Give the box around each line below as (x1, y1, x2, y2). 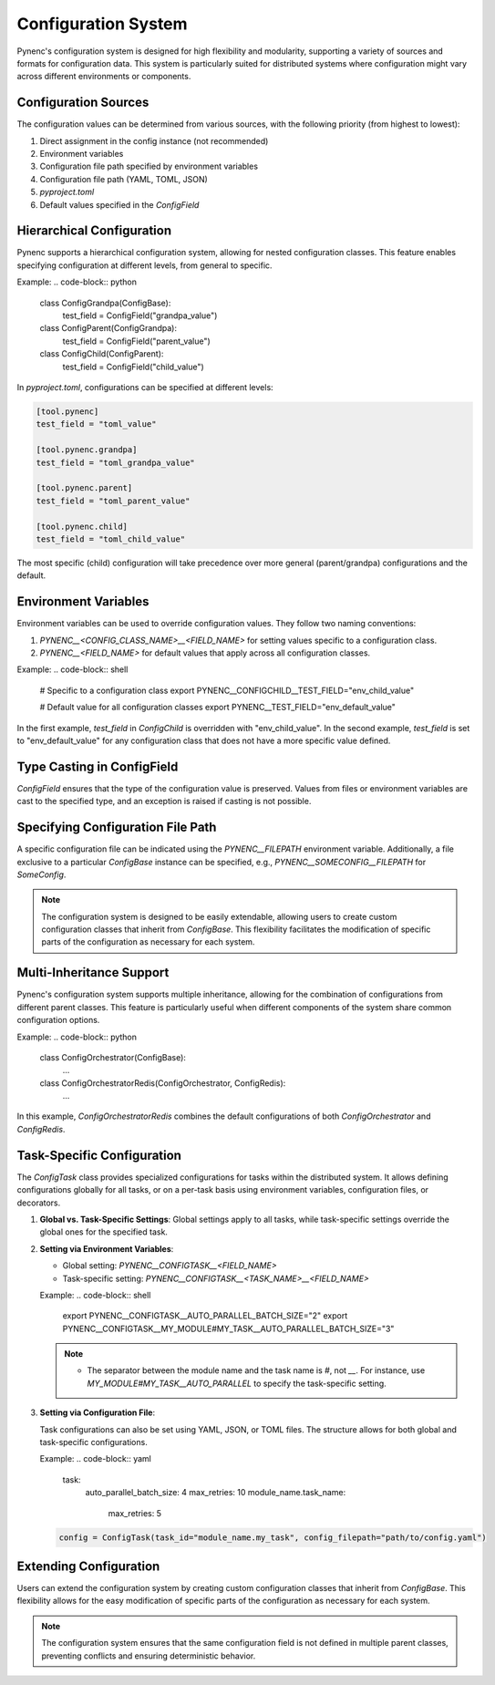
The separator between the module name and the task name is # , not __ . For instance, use (87, 1365, 426, 1376)
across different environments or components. (16, 71, 191, 82)
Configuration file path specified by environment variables (39, 160, 259, 172)
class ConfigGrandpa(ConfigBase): (39, 297, 171, 308)
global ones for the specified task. (39, 1226, 169, 1237)
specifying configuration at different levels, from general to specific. (16, 260, 273, 271)
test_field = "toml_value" (36, 419, 157, 429)
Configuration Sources (16, 95, 150, 110)
